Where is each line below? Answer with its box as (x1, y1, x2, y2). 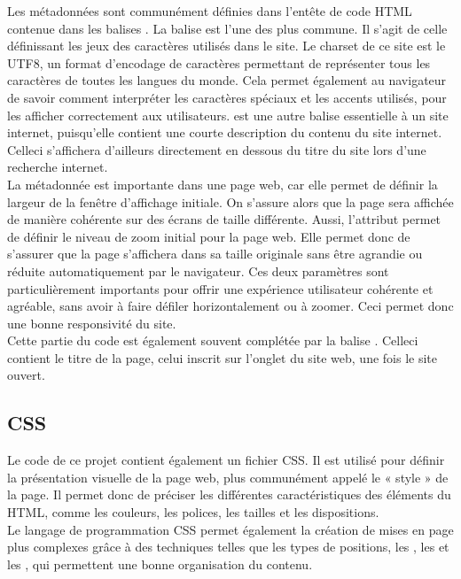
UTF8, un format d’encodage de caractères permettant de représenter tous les (7, 53, 431, 72)
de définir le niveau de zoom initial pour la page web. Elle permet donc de (7, 227, 410, 245)
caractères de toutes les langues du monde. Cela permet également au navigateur (7, 71, 447, 89)
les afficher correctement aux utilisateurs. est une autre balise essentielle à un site (7, 105, 449, 124)
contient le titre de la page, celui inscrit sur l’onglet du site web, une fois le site (7, 348, 438, 367)
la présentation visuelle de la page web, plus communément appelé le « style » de (7, 467, 449, 486)
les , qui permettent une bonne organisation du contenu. (7, 554, 313, 573)
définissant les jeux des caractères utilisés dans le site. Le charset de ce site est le (7, 36, 446, 55)
